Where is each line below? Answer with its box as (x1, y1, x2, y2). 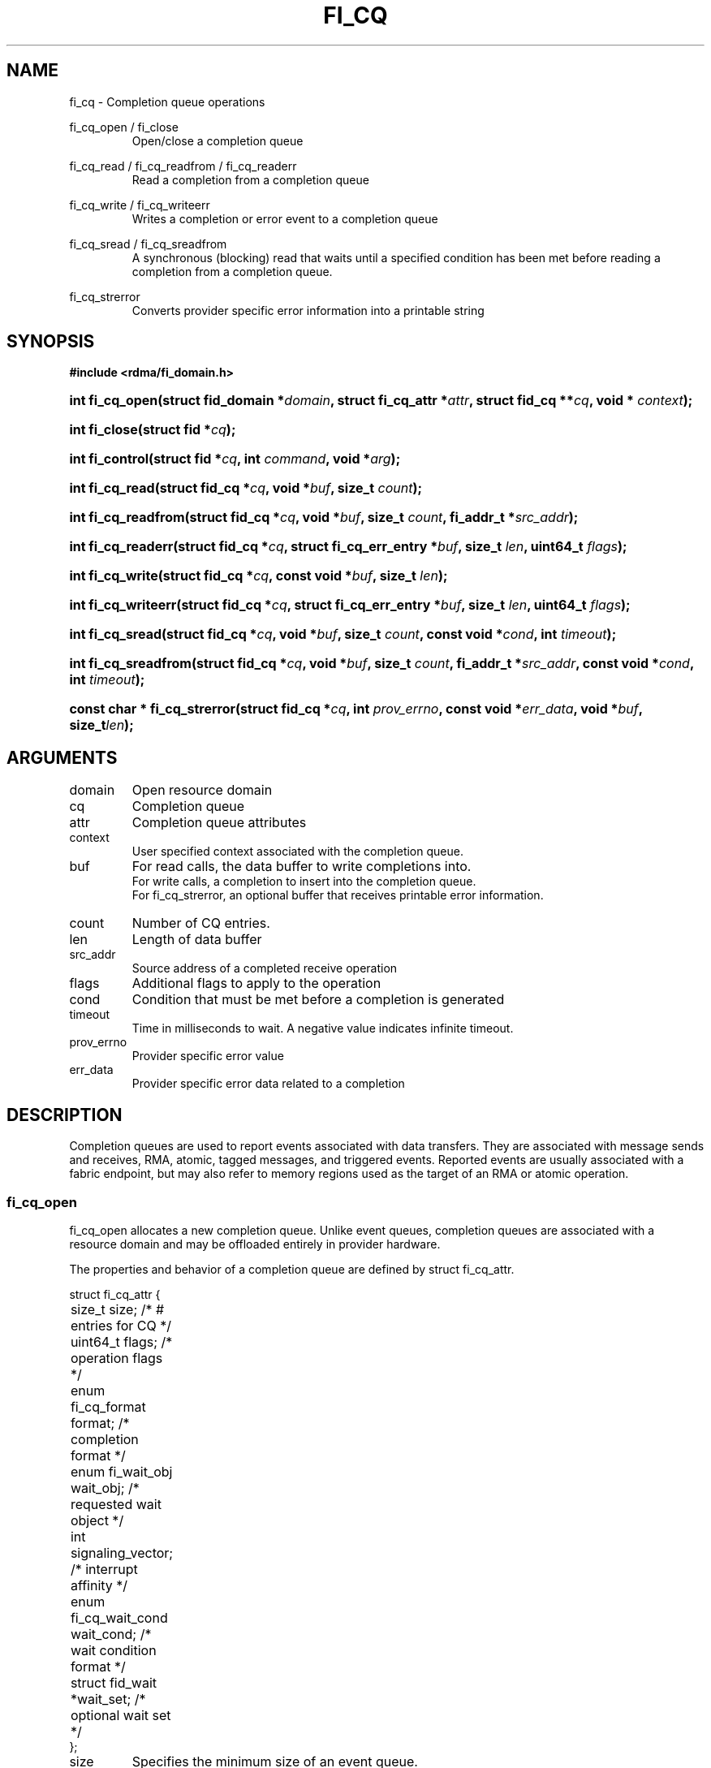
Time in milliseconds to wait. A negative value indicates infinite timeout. (131, 1021, 514, 1036)
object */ (70, 1511, 124, 1529)
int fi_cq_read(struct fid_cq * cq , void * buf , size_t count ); (69, 480, 422, 497)
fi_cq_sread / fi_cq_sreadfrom (69, 236, 227, 251)
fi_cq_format (70, 1398, 146, 1415)
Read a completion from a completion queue (131, 172, 369, 187)
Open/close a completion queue (131, 133, 304, 148)
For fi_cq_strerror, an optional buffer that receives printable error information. (131, 888, 544, 903)
